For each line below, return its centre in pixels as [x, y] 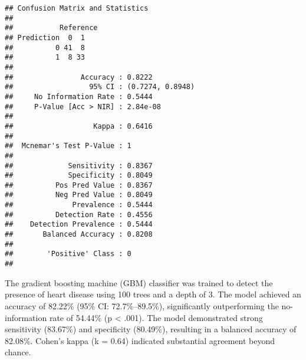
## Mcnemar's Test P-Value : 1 [68, 146]
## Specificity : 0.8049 [79, 176]
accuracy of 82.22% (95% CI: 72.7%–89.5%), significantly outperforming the [142, 305]
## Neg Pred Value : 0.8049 [79, 195]
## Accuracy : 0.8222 [79, 77]
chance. [18, 352]
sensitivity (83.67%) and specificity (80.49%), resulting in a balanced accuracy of [151, 329]
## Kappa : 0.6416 [79, 126]
